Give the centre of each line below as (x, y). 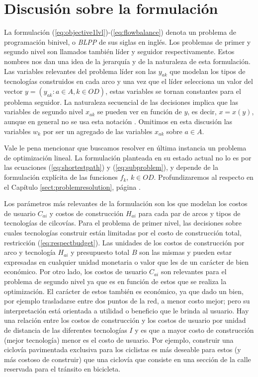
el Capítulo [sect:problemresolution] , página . (72, 187)
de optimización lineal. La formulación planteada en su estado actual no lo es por (128, 157)
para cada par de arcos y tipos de (189, 213)
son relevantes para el (194, 271)
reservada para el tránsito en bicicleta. (62, 369)
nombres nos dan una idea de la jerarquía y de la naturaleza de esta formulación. (127, 61)
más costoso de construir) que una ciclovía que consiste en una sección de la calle (128, 359)
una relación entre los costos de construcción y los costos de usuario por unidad (125, 320)
